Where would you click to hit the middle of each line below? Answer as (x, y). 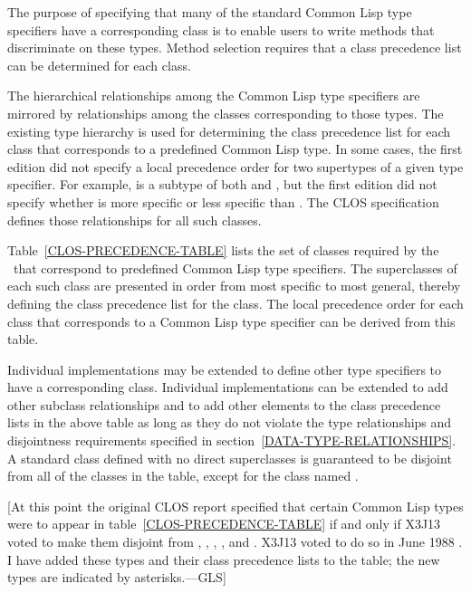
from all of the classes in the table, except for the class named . (183, 476)
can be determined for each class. (99, 65)
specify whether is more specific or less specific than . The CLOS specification (223, 201)
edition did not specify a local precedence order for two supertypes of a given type (235, 166)
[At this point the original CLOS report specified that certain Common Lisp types (235, 506)
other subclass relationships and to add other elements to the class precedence (224, 404)
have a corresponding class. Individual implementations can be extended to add (228, 387)
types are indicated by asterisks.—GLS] (117, 577)
